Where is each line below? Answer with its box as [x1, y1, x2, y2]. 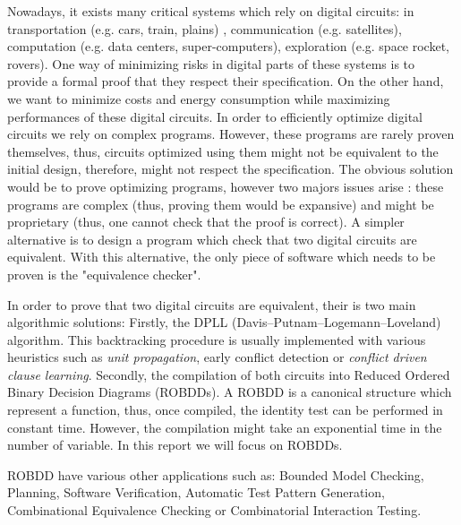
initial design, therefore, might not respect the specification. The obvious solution [7, 159, 454, 178]
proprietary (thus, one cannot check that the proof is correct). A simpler [7, 212, 405, 231]
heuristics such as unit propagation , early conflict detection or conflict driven [7, 348, 427, 366]
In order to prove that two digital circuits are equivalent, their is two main [7, 295, 416, 314]
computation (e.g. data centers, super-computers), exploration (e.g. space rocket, [7, 37, 449, 56]
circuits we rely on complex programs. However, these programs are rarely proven [7, 125, 455, 143]
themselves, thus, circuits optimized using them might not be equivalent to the [7, 142, 439, 160]
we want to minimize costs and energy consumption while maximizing [7, 89, 390, 108]
